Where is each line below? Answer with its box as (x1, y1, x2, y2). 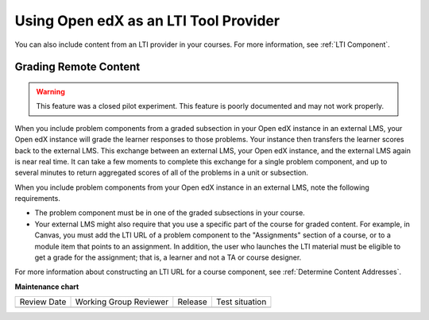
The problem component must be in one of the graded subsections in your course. (34, 208, 305, 218)
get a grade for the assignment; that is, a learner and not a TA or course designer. (34, 253, 302, 262)
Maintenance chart (14, 282, 79, 291)
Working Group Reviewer (75, 296, 169, 307)
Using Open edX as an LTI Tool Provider (14, 12, 280, 29)
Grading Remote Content (14, 60, 141, 74)
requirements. (14, 194, 61, 203)
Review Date (19, 296, 67, 307)
